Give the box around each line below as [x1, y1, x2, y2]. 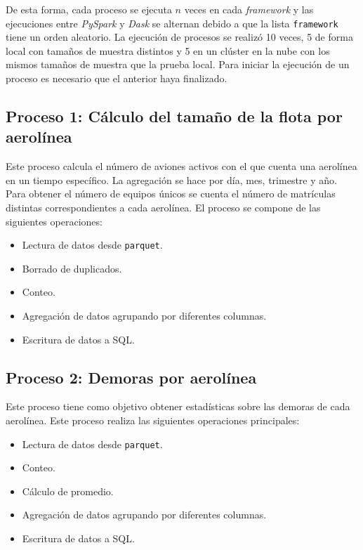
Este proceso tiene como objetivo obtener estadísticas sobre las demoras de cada [6, 399, 350, 414]
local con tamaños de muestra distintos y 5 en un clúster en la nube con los [6, 43, 330, 58]
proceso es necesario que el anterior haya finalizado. [6, 71, 227, 86]
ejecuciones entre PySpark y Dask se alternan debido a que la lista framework [6, 15, 338, 30]
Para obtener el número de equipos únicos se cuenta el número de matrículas [6, 186, 336, 201]
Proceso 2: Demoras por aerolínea [6, 366, 257, 388]
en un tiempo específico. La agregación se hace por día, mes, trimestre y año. [6, 172, 337, 187]
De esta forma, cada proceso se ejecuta [6, 2, 172, 16]
